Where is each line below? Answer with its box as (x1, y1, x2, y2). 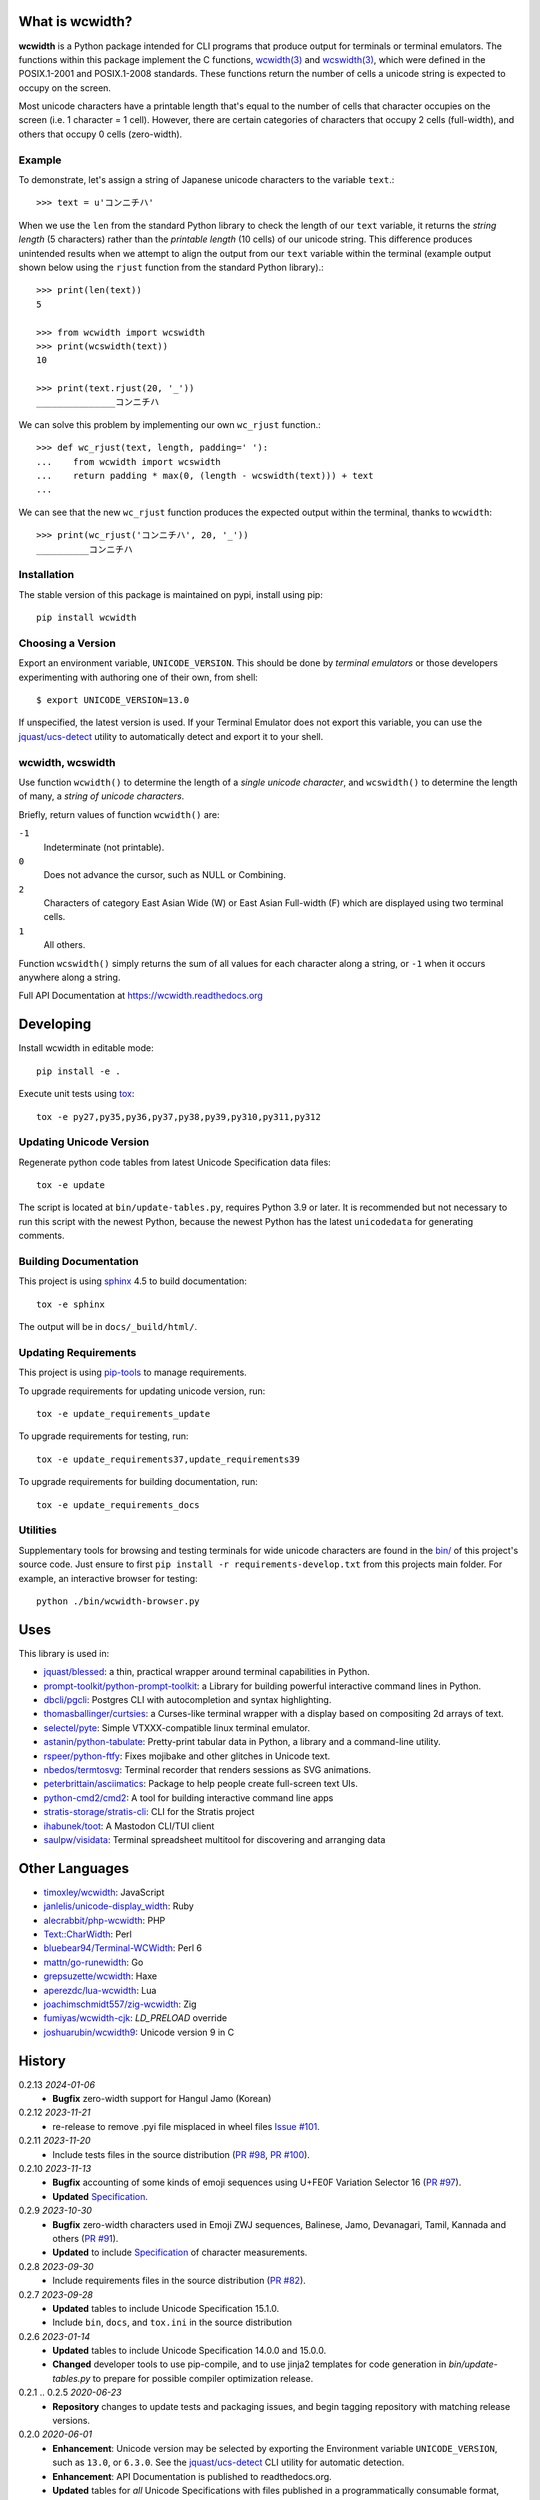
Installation (18, 568, 75, 582)
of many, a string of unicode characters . (18, 790, 185, 802)
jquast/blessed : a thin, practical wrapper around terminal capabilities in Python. (43, 1666, 370, 1678)
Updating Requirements (18, 1345, 137, 1359)
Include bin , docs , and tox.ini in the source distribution (52, 2316, 292, 2329)
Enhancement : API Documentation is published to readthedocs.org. (52, 2470, 332, 2482)
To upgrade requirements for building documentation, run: (18, 1476, 259, 1488)
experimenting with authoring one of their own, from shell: (18, 671, 259, 683)
